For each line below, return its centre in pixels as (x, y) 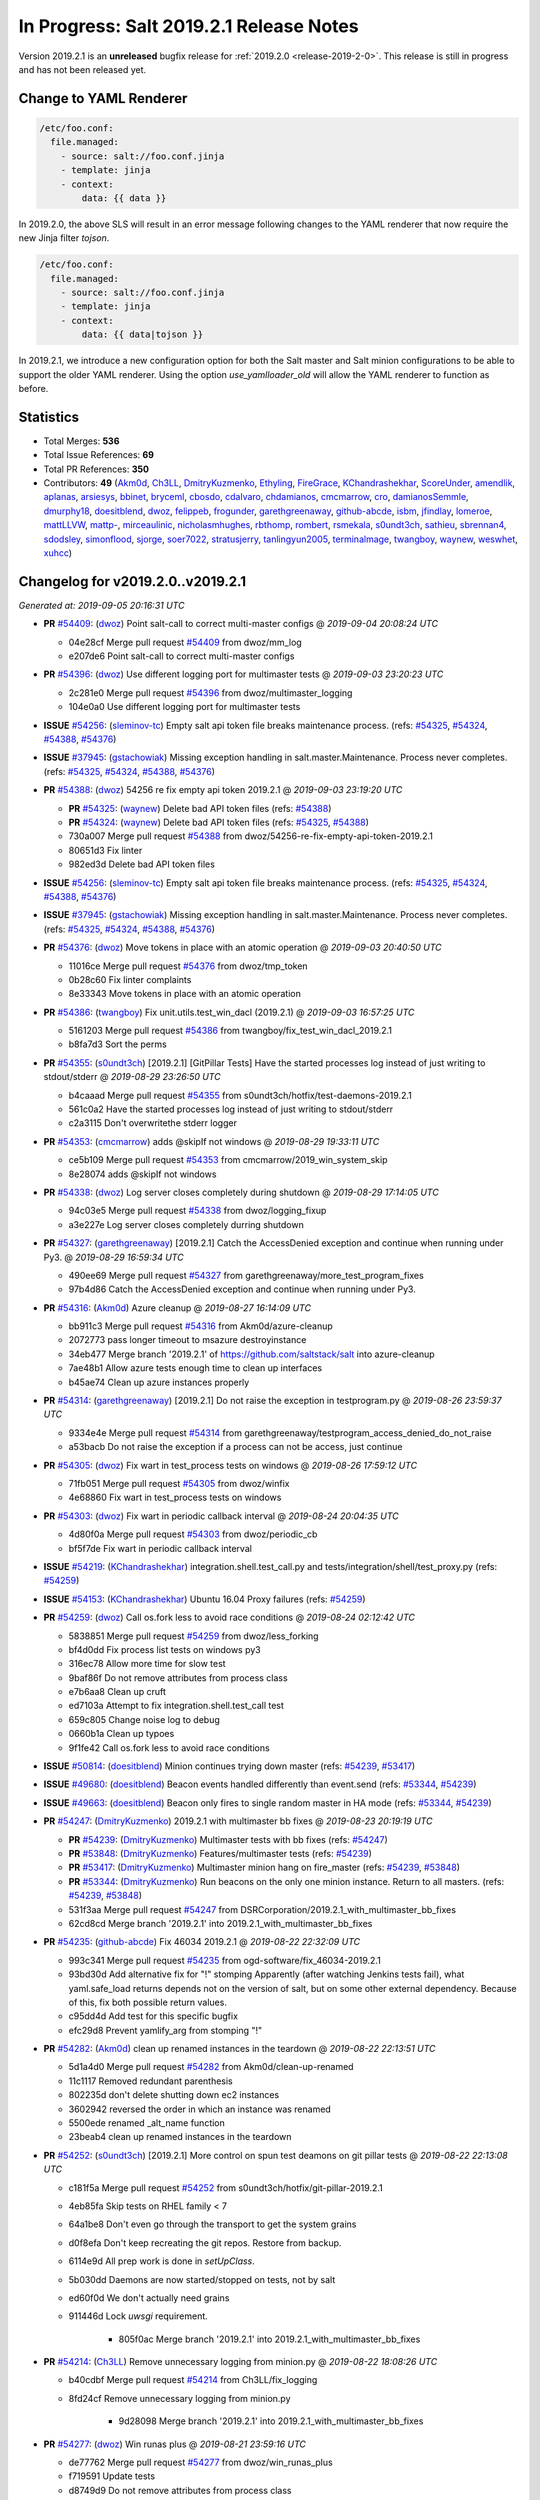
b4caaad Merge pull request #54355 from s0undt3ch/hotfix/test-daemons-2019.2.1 (240, 1095)
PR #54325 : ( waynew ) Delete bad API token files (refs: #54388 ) (200, 808)
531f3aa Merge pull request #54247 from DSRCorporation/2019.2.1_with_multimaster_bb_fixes (262, 1909)
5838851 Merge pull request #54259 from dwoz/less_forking (193, 1636)
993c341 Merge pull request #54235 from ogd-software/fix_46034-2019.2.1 (225, 1960)
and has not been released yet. (82, 69)
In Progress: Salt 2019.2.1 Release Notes (188, 26)
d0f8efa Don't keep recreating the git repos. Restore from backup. (205, 2242)
